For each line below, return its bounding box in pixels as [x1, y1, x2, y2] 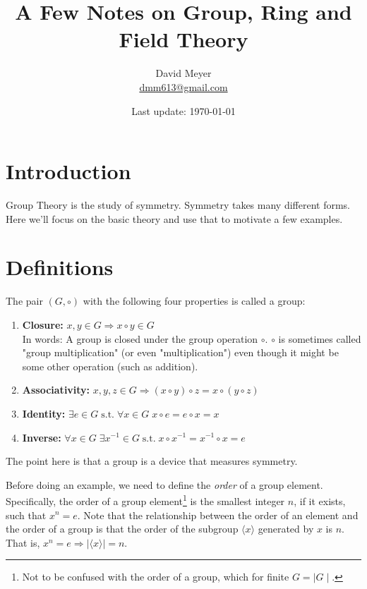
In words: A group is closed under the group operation [22, 331, 258, 346]
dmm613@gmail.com [139, 79, 228, 94]
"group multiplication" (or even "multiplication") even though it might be [22, 345, 339, 360]
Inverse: [22, 430, 61, 444]
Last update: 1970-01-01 [131, 103, 236, 118]
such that [6, 507, 47, 522]
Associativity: [22, 382, 90, 397]
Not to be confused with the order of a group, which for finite [22, 569, 289, 584]
